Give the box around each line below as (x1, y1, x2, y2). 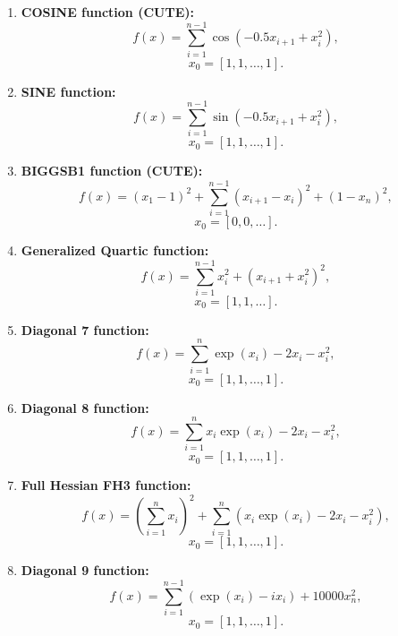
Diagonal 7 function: (21, 320, 149, 339)
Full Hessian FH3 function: (21, 476, 191, 494)
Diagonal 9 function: (21, 561, 149, 580)
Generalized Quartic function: (21, 241, 209, 260)
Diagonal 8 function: (21, 398, 149, 417)
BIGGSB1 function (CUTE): (21, 161, 203, 180)
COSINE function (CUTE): (21, 3, 194, 21)
